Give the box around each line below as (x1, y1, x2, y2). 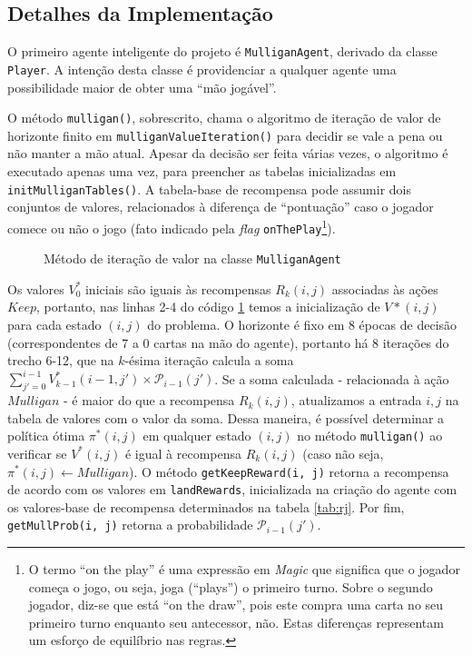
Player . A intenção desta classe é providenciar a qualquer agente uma (7, 59, 397, 78)
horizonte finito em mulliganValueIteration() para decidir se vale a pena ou (7, 125, 443, 144)
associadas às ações (331, 279, 438, 298)
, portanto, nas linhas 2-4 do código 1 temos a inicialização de (36, 297, 380, 316)
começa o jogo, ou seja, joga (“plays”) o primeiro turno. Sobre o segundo (28, 577, 433, 596)
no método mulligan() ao (297, 426, 443, 445)
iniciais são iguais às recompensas (84, 279, 271, 298)
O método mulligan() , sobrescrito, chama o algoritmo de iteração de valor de (7, 108, 441, 127)
